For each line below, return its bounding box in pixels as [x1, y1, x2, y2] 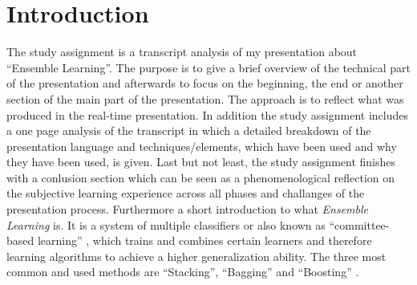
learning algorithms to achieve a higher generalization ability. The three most [6, 247, 387, 264]
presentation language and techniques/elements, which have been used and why [6, 137, 397, 154]
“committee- [329, 216, 390, 233]
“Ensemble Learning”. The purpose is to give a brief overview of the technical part [6, 59, 411, 75]
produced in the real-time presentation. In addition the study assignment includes [6, 106, 409, 123]
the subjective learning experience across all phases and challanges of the [6, 185, 365, 202]
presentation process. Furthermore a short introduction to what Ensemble [6, 201, 369, 218]
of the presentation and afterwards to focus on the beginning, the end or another [6, 75, 403, 92]
